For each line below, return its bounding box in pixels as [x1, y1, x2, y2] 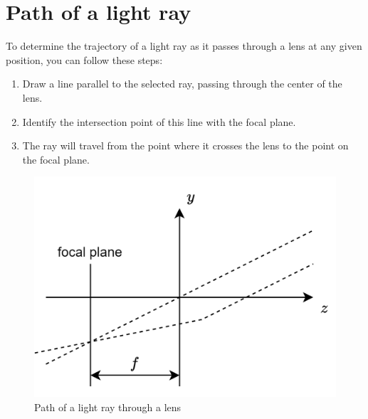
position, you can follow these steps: [6, 52, 163, 67]
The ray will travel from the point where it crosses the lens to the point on [22, 138, 349, 153]
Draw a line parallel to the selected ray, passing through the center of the [22, 76, 342, 91]
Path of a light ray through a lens [34, 399, 182, 414]
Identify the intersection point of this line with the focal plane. [22, 114, 296, 129]
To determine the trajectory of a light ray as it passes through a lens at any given [6, 38, 362, 53]
